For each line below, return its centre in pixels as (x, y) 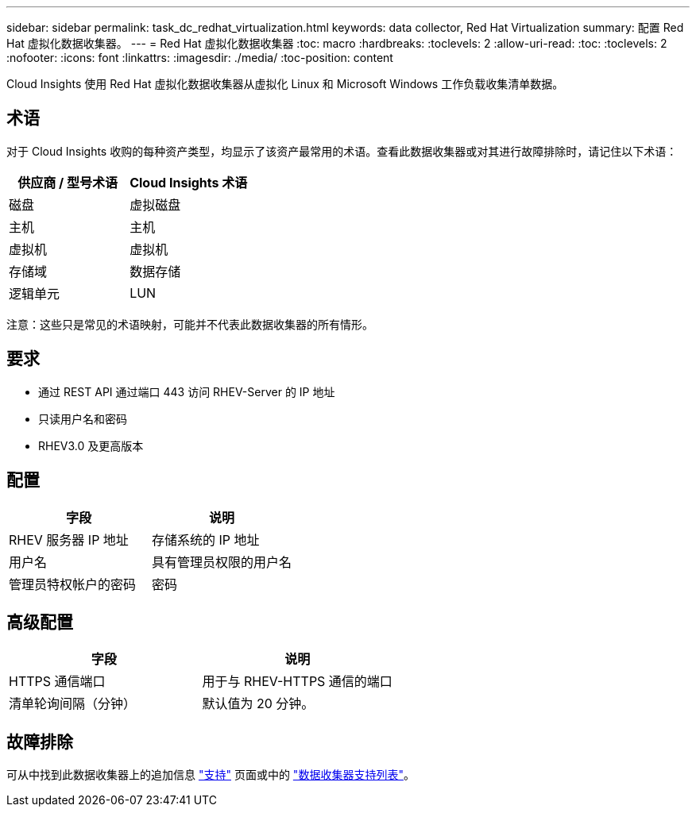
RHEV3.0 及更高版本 (91, 445)
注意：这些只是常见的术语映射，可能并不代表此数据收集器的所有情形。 (190, 324)
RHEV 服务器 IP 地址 (69, 539)
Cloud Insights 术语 (189, 182)
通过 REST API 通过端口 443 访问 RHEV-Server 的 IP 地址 (187, 391)
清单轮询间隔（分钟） (73, 704)
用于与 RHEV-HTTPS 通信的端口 (297, 682)
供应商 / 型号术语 (68, 182)
